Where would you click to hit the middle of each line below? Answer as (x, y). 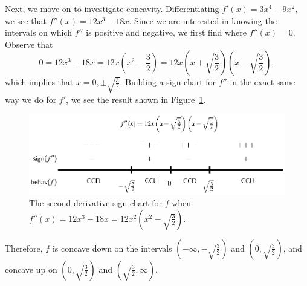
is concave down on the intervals (112, 248)
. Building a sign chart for (168, 82)
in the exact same (263, 82)
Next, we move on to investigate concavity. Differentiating (112, 8)
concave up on (31, 269)
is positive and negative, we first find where (166, 32)
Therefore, (24, 248)
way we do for (31, 99)
